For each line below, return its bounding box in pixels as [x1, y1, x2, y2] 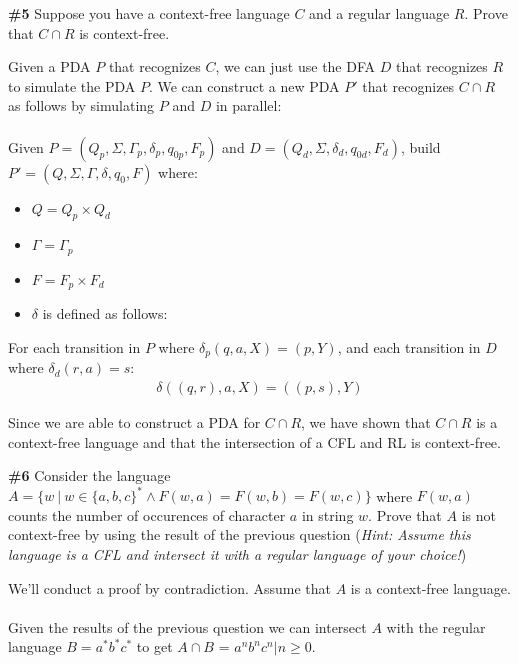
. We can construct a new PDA [148, 75, 340, 96]
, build [400, 136, 441, 157]
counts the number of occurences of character [8, 504, 286, 525]
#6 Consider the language [8, 465, 171, 486]
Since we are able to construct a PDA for [8, 411, 261, 432]
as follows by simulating [8, 95, 155, 116]
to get [136, 636, 173, 657]
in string [301, 504, 354, 525]
